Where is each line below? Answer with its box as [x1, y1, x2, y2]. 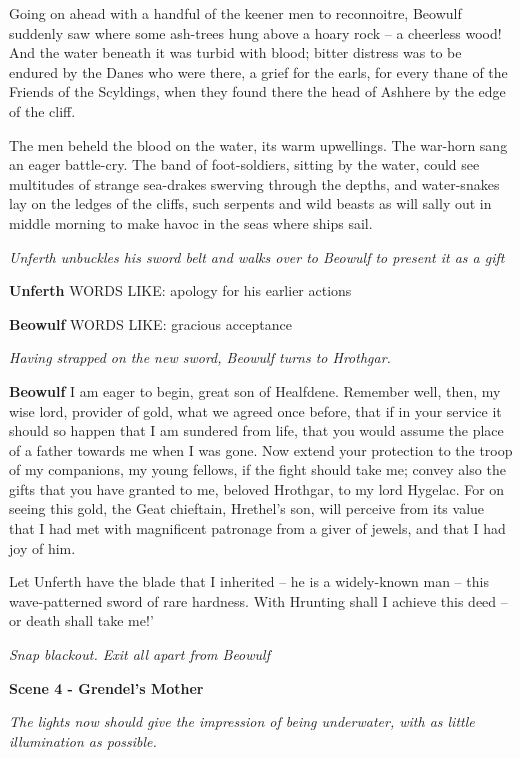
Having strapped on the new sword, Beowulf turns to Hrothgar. [9, 347, 391, 368]
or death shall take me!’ [9, 610, 154, 631]
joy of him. [9, 537, 76, 558]
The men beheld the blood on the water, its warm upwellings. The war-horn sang [9, 134, 508, 155]
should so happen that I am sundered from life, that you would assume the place [9, 420, 504, 441]
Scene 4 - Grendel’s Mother [9, 677, 204, 698]
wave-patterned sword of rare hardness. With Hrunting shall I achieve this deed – [9, 590, 508, 611]
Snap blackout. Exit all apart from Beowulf [9, 644, 270, 665]
